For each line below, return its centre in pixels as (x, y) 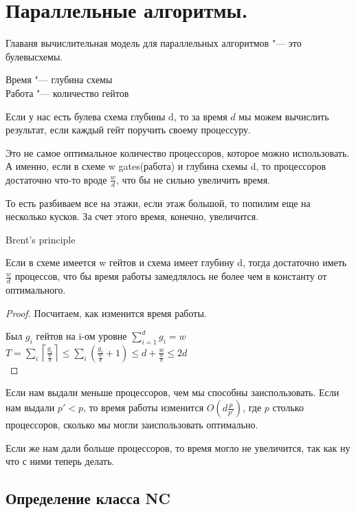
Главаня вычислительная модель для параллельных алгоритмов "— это (154, 43)
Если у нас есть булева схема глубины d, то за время (116, 116)
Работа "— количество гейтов (67, 92)
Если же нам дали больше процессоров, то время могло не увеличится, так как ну (178, 447)
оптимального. (36, 289)
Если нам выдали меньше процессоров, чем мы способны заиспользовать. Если (173, 392)
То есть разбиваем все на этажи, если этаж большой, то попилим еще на (158, 203)
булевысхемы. (34, 56)
